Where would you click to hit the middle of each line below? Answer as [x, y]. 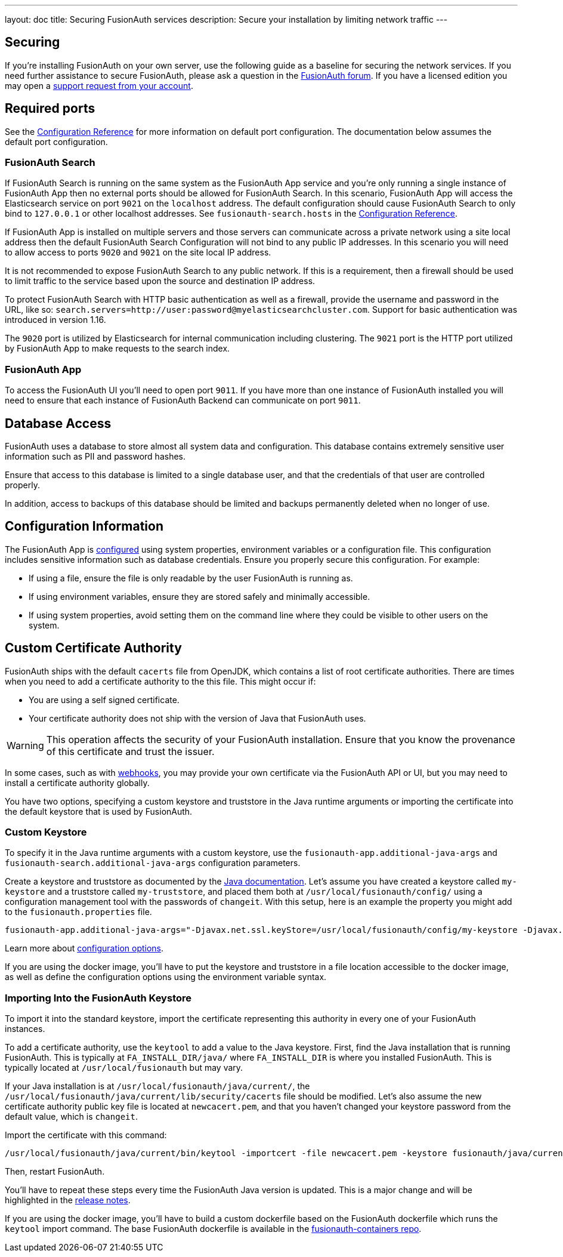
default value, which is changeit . [71, 1117]
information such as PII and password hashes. [95, 457]
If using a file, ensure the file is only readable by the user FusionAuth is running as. [191, 578]
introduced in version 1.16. [55, 320]
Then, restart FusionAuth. [55, 1172]
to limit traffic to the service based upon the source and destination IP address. [160, 281]
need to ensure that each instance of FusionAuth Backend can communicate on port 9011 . [183, 400]
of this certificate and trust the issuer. [130, 751]
